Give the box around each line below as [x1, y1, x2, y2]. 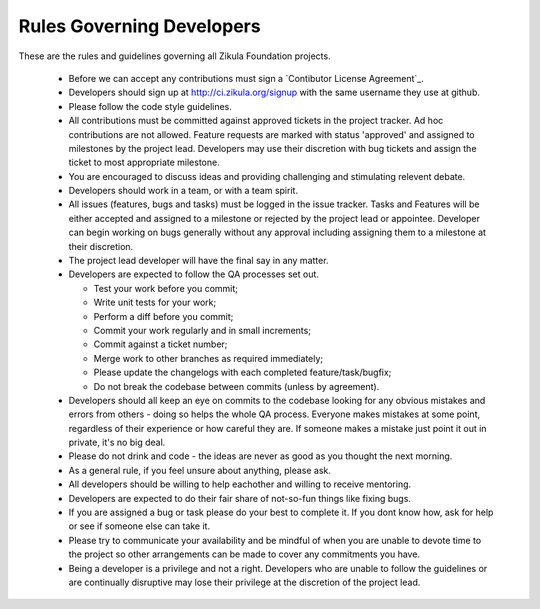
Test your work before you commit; [93, 282, 239, 294]
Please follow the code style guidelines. [68, 100, 232, 112]
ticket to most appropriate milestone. [68, 156, 220, 169]
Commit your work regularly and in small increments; [93, 324, 312, 336]
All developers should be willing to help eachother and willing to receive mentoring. [68, 478, 412, 490]
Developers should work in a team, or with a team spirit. [68, 185, 299, 197]
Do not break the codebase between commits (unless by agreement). [93, 380, 380, 392]
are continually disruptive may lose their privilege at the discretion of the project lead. [68, 576, 421, 588]
